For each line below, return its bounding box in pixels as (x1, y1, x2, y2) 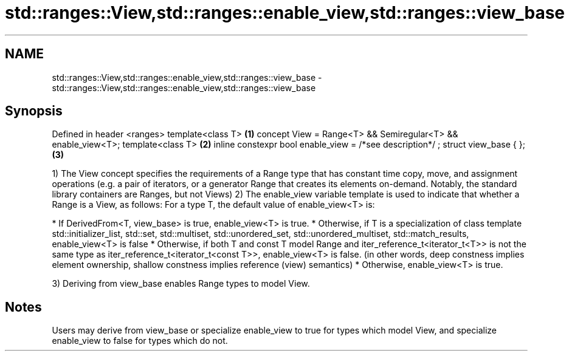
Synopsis (5, 103, 63, 119)
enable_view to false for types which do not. (52, 335, 228, 346)
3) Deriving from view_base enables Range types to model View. (52, 278, 310, 289)
